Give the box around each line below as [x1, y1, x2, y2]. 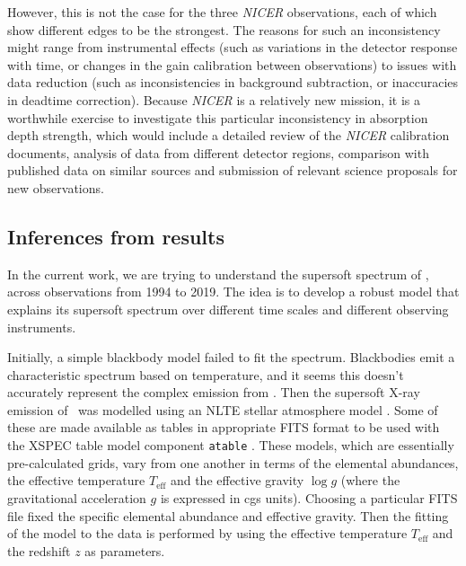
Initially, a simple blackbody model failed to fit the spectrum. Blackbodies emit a [7, 348, 455, 367]
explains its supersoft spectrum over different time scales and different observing [7, 299, 449, 318]
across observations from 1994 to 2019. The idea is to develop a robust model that [7, 282, 460, 301]
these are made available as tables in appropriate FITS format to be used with [7, 418, 440, 437]
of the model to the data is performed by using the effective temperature [7, 524, 408, 543]
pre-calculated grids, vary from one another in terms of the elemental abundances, [7, 453, 459, 472]
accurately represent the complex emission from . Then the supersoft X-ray [7, 383, 420, 402]
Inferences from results [7, 222, 224, 250]
